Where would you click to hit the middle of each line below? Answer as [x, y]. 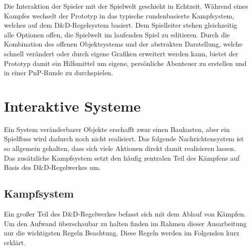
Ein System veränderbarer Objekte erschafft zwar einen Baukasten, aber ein [117, 129]
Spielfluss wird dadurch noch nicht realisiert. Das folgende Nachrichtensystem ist [124, 139]
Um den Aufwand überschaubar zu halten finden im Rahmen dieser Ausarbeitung [125, 223]
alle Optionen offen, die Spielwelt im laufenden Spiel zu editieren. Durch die [117, 34]
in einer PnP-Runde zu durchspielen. [59, 73]
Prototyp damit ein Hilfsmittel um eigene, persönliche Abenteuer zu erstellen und [125, 63]
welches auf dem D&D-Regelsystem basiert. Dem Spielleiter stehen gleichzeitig [121, 25]
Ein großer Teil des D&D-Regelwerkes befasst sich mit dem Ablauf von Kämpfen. [125, 214]
